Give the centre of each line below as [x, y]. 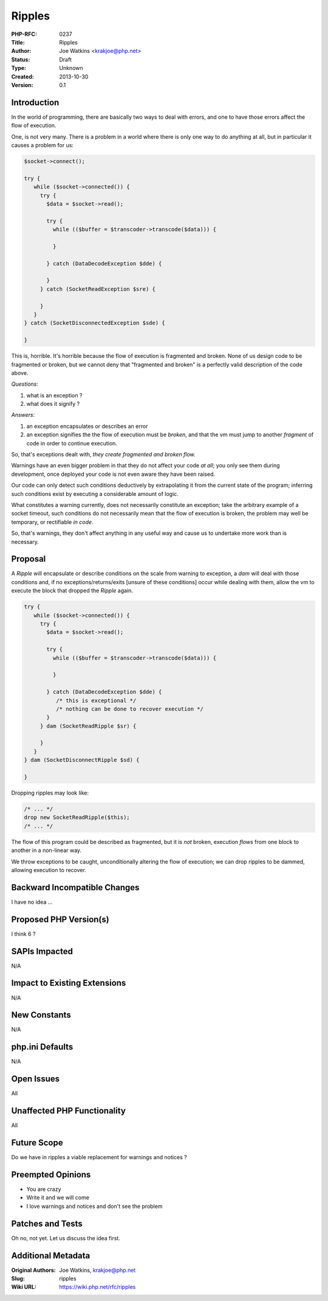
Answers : [23, 415]
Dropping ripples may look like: [50, 793]
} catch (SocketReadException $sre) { [98, 289]
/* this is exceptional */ [96, 700]
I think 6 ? [23, 933]
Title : [18, 42]
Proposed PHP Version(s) [60, 919]
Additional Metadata [51, 1256]
